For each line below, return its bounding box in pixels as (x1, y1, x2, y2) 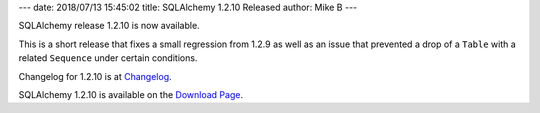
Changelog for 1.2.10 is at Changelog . (18, 70, 172, 82)
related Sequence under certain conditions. (18, 52, 198, 64)
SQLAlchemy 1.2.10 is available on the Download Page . (18, 88, 244, 100)
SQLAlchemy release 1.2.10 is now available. (18, 20, 200, 32)
